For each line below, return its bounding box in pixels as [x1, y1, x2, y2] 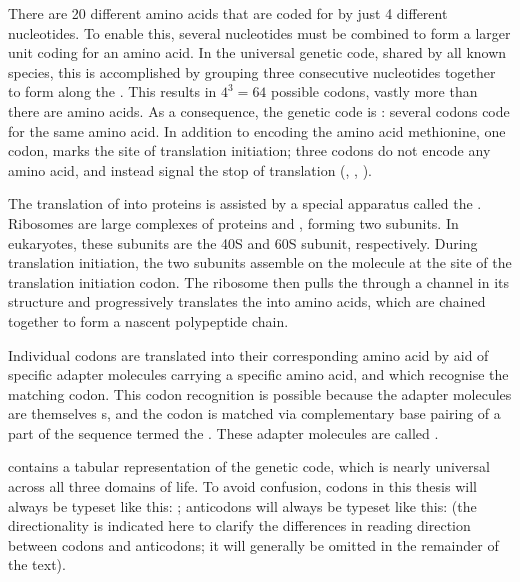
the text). [8, 554, 66, 575]
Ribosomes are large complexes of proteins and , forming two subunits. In [8, 212, 459, 233]
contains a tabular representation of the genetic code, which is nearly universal [8, 456, 490, 477]
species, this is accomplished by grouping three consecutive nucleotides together [8, 61, 496, 82]
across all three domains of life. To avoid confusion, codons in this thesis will [8, 476, 477, 497]
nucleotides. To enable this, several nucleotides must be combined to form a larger [8, 22, 511, 43]
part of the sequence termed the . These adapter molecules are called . [8, 422, 439, 443]
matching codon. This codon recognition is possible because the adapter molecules [8, 383, 512, 404]
